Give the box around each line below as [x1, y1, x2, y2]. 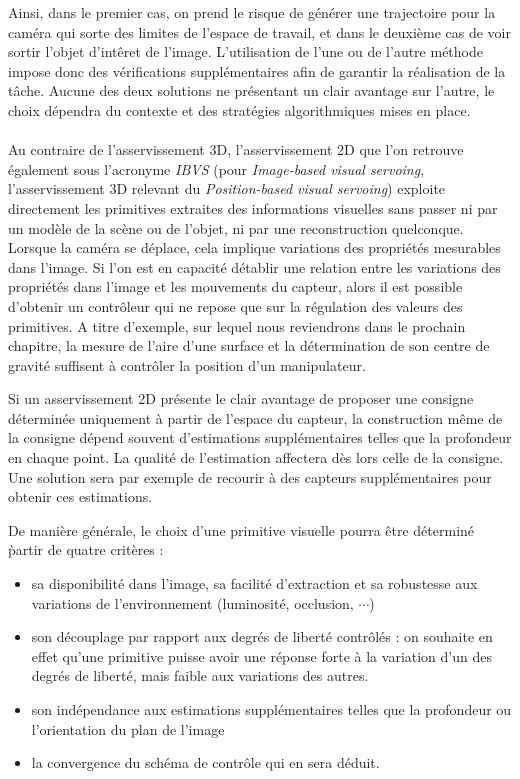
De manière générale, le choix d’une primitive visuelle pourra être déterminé [8, 519, 475, 540]
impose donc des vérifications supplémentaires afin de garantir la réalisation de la [8, 60, 506, 81]
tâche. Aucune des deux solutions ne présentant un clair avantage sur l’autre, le [8, 80, 495, 101]
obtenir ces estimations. [8, 486, 153, 507]
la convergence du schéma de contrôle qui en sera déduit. [31, 752, 380, 773]
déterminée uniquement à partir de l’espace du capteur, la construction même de [8, 407, 503, 428]
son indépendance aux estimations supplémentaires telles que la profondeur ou [31, 699, 512, 719]
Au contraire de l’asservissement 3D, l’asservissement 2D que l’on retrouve [8, 139, 464, 160]
